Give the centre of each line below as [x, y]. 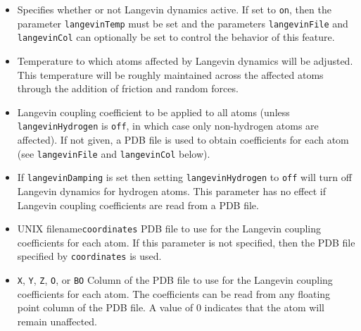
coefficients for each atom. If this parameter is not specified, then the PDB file [186, 242]
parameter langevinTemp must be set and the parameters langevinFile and [183, 23]
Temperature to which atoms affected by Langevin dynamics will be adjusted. [185, 60]
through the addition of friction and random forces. [128, 88]
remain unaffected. [57, 321]
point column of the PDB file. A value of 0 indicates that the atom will [171, 307]
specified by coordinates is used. [89, 256]
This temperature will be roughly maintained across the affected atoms [170, 74]
